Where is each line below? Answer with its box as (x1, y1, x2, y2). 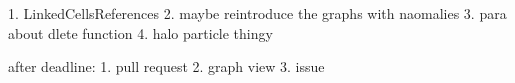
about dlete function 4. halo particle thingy (8, 22, 273, 43)
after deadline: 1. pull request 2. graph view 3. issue (8, 56, 325, 77)
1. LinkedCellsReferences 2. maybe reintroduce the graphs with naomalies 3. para (8, 3, 507, 23)
